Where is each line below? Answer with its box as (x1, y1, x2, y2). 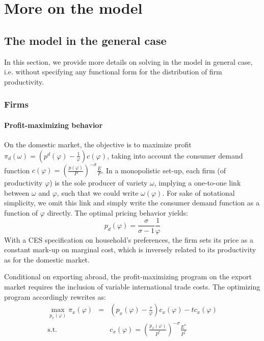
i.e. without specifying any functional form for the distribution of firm (4, 66, 222, 77)
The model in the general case (4, 32, 167, 48)
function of (4, 207, 38, 218)
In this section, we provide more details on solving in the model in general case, (4, 56, 253, 67)
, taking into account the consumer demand (107, 150, 243, 161)
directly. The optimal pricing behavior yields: (47, 207, 188, 218)
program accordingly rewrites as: (4, 291, 106, 302)
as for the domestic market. (4, 254, 90, 265)
